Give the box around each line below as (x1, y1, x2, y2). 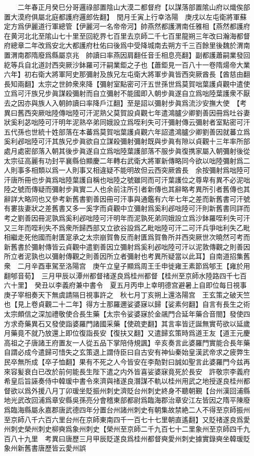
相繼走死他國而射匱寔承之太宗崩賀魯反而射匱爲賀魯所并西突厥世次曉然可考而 (4, 232, 250, 242)
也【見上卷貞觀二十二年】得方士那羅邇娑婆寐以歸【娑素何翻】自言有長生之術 (4, 299, 250, 309)
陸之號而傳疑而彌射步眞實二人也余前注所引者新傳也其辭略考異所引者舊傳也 (4, 184, 243, 194)
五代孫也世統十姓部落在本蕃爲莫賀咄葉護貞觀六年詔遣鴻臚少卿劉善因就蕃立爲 (4, 126, 250, 137)
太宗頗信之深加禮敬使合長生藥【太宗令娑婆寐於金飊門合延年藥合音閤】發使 (4, 309, 243, 319)
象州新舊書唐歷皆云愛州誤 (4, 443, 86, 453)
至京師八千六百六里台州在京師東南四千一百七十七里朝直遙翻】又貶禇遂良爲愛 (4, 414, 250, 424)
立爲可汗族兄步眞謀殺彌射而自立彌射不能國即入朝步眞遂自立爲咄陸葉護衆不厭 (4, 88, 250, 98)
